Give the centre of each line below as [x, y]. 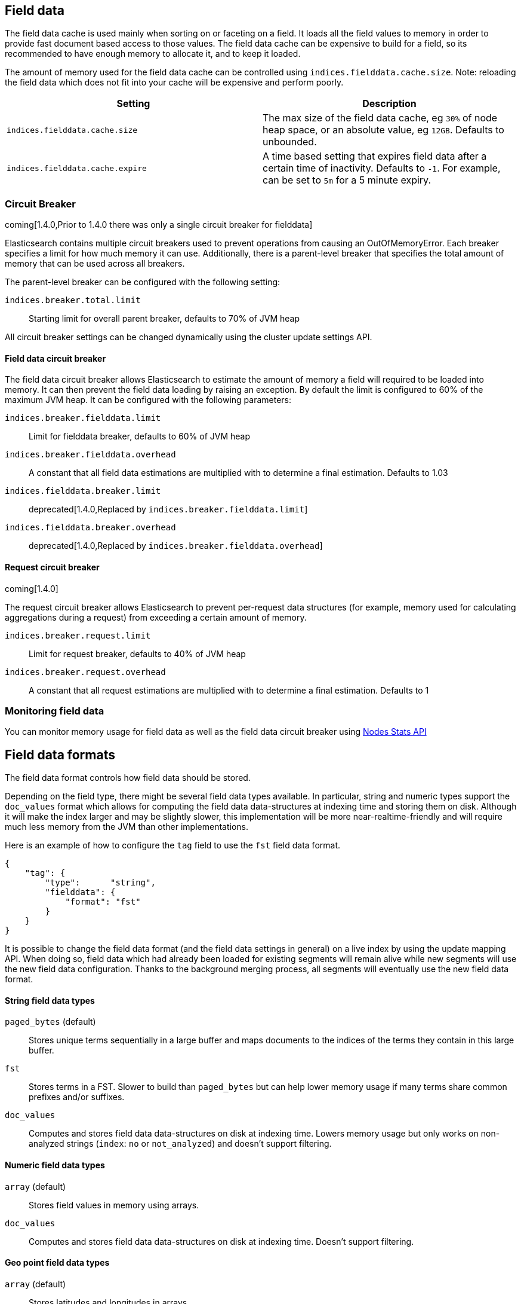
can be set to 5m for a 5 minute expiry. [347, 180]
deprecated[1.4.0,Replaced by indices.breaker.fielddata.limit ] [168, 509]
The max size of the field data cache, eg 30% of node [380, 118]
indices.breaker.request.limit [78, 635]
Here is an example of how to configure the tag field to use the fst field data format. [173, 845]
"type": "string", [100, 883]
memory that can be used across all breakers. [95, 264]
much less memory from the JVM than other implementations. [127, 827]
